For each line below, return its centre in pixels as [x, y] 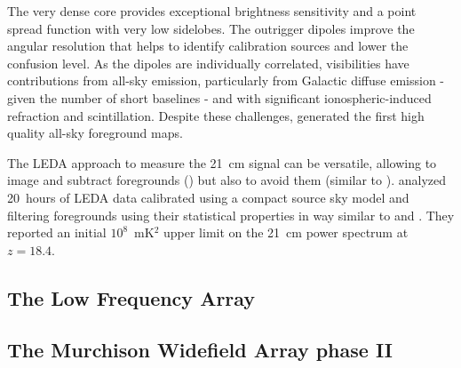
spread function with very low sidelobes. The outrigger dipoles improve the [211, 28]
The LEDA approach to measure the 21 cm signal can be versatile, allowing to [222, 162]
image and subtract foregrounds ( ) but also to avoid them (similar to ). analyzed [227, 180]
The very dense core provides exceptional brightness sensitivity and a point [212, 11]
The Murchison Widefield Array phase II [200, 350]
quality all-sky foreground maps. [95, 133]
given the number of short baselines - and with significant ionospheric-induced [219, 97]
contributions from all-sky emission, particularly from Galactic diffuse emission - [226, 80]
